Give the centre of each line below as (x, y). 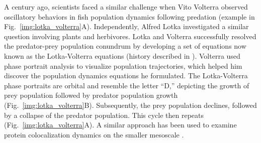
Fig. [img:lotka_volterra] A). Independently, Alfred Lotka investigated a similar (126, 26)
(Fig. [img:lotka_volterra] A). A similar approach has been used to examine (120, 125)
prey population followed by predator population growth (91, 95)
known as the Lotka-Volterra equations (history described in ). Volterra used (122, 55)
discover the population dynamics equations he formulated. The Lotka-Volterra (126, 76)
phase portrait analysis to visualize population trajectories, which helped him (123, 65)
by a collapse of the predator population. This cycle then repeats (104, 115)
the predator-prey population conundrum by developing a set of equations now (125, 46)
